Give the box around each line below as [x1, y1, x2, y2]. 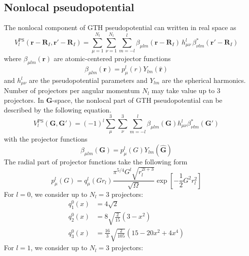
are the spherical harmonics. [162, 75, 246, 85]
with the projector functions [4, 134, 88, 144]
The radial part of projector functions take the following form [4, 157, 188, 167]
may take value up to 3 [151, 85, 220, 96]
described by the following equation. [4, 104, 112, 114]
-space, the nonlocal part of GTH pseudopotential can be [52, 95, 223, 105]
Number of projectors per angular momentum [4, 85, 140, 96]
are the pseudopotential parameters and [29, 75, 148, 85]
